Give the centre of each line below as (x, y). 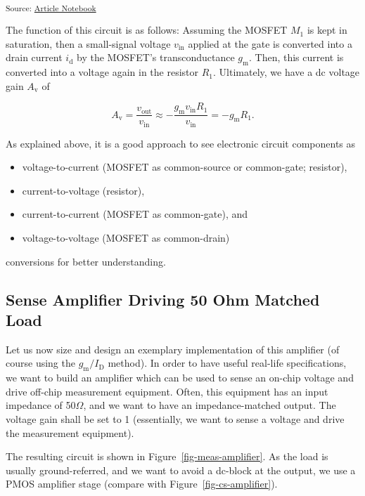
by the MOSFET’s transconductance (156, 57)
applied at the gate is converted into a (270, 43)
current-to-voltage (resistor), (83, 190)
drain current (34, 57)
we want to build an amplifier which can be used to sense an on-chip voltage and (180, 378)
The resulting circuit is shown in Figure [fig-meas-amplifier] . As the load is (167, 456)
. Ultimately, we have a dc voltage (287, 72)
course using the (40, 363)
